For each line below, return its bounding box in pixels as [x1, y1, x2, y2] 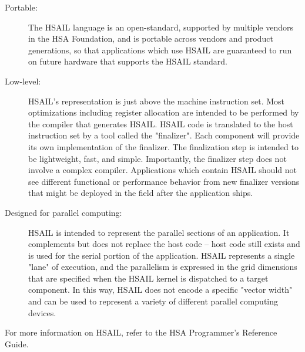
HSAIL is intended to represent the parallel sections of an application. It [28, 226, 290, 238]
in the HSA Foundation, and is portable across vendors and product [28, 32, 273, 45]
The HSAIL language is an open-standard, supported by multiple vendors [28, 21, 293, 33]
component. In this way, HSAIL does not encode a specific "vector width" [28, 283, 293, 296]
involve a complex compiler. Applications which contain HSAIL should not [28, 164, 297, 176]
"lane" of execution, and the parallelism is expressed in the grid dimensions [28, 260, 297, 273]
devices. [28, 306, 56, 319]
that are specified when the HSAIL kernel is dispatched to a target [28, 272, 269, 284]
